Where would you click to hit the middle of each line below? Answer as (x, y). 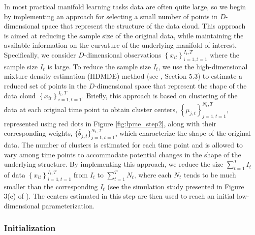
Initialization (30, 227)
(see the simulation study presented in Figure (176, 186)
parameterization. (68, 206)
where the (225, 54)
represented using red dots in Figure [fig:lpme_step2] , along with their (110, 123)
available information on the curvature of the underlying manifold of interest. (120, 45)
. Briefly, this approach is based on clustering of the (160, 95)
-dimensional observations (123, 54)
